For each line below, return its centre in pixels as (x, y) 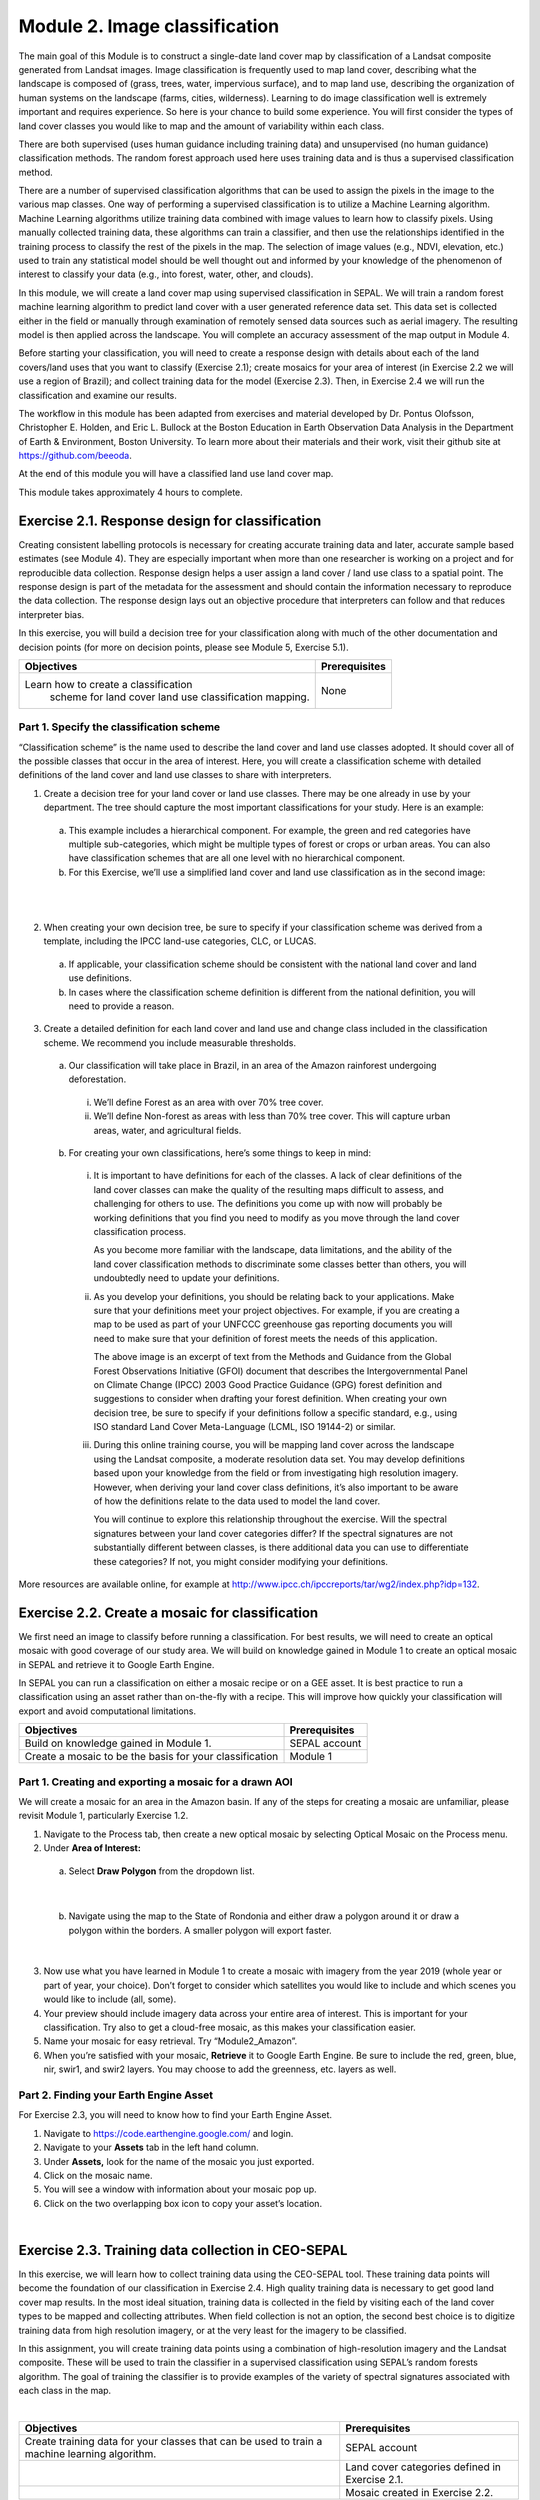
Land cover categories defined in (423, 2467)
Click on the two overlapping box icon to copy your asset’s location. (183, 2203)
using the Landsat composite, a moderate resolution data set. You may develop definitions (279, 1459)
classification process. (140, 1231)
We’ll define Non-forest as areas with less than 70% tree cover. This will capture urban (272, 1116)
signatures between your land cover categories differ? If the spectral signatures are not (273, 1533)
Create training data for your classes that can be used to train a (173, 2441)
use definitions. (100, 978)
